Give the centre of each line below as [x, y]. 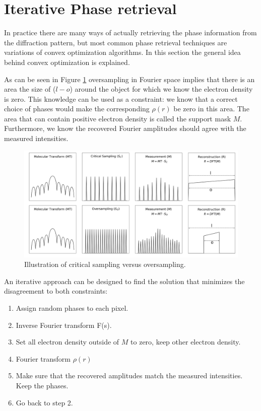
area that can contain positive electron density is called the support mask [118, 118]
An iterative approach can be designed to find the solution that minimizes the [124, 281]
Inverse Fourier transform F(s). [64, 325]
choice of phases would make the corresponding [77, 109]
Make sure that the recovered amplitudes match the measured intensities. [129, 375]
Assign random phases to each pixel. [72, 308]
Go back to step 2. [44, 402]
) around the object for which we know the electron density [161, 89]
